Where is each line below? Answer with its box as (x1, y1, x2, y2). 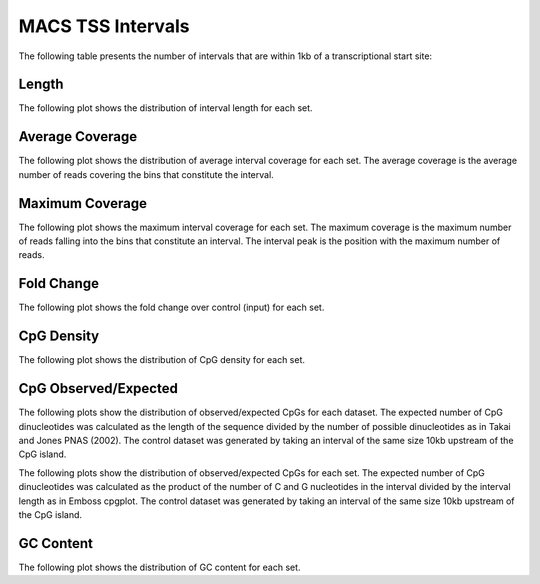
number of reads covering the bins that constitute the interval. (18, 168, 274, 180)
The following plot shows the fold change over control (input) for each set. (18, 301, 325, 314)
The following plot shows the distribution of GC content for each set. (18, 561, 301, 573)
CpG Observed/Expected (18, 380, 179, 397)
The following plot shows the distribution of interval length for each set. (18, 102, 314, 114)
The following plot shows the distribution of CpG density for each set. (18, 354, 305, 366)
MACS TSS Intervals (18, 15, 190, 37)
